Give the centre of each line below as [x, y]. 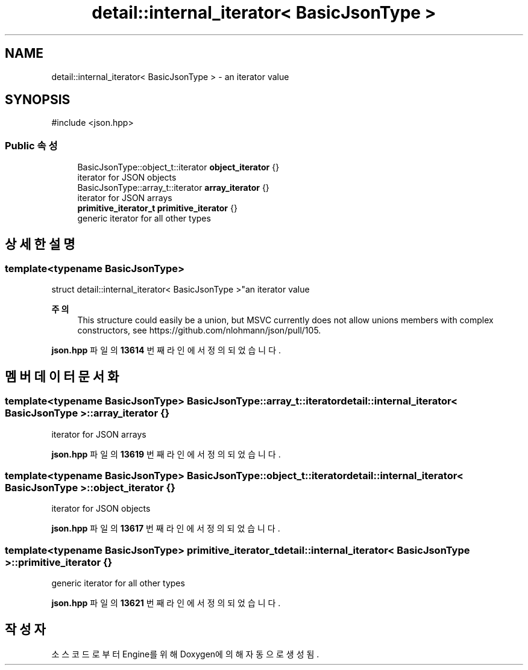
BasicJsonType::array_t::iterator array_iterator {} [173, 188]
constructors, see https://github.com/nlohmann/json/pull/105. [199, 330]
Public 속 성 [31, 145]
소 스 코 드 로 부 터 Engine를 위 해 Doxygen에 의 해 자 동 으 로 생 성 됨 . [185, 654]
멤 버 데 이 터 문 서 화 [62, 376]
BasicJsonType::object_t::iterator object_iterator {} [178, 167]
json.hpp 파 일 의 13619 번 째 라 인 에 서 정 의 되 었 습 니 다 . [166, 454]
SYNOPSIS [38, 100]
